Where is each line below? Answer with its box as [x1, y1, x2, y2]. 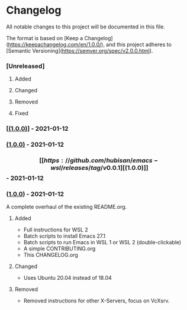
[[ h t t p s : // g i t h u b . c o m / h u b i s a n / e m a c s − [39, 156, 159, 164]
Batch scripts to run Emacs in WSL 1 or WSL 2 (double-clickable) [23, 239, 182, 246]
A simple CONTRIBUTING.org [23, 245, 96, 252]
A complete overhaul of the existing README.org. [6, 204, 127, 211]
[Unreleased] [6, 62, 45, 70]
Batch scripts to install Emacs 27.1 [23, 233, 105, 240]
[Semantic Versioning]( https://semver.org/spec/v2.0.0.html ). [6, 47, 153, 54]
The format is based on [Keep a [6, 34, 83, 41]
